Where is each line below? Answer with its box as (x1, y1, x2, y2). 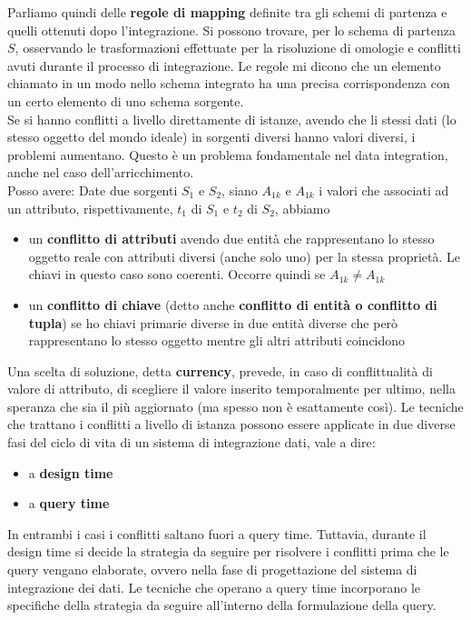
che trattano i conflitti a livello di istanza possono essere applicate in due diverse (7, 415, 456, 434)
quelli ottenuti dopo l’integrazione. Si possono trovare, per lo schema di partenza (7, 20, 456, 39)
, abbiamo (274, 198, 330, 217)
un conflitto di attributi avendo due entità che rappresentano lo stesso (28, 229, 435, 248)
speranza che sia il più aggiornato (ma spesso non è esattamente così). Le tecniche (7, 396, 464, 415)
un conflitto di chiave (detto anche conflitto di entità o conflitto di (28, 295, 437, 314)
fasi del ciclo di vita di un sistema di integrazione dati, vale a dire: (7, 433, 376, 452)
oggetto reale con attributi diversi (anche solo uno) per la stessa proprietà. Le (28, 246, 461, 265)
